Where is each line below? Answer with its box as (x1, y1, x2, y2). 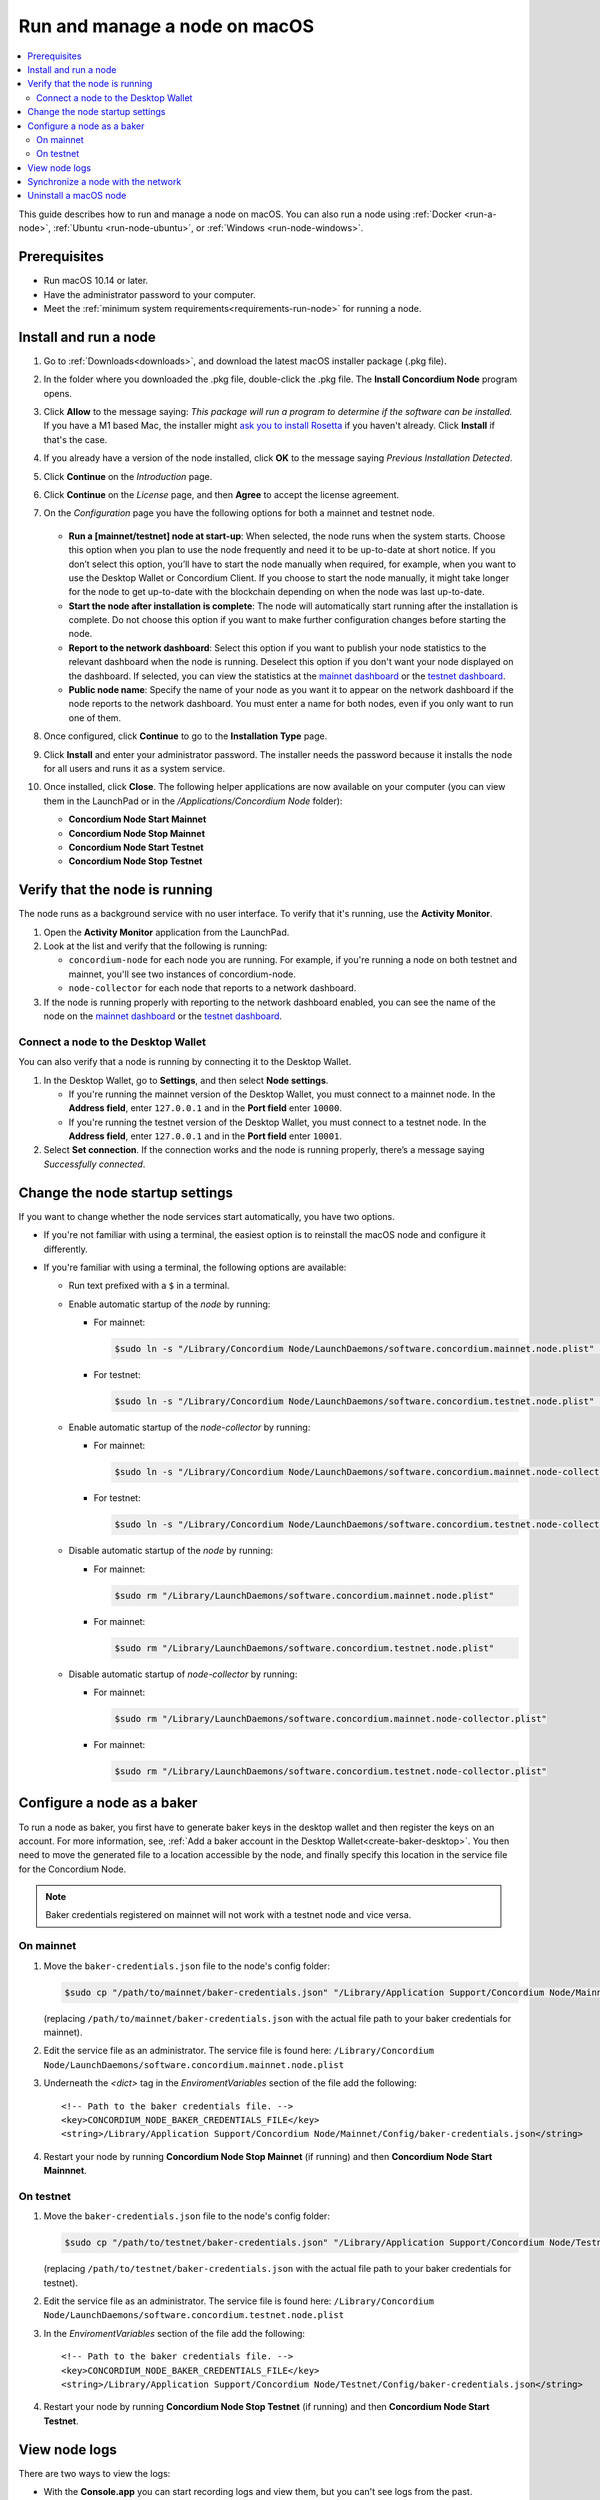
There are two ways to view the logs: (18, 2467, 171, 2479)
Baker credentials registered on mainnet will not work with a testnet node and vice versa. (45, 1909, 412, 1921)
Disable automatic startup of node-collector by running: (68, 1668, 298, 1680)
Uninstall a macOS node (27, 190, 127, 202)
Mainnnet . (43, 2165, 87, 2177)
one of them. (68, 711, 122, 724)
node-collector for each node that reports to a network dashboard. (68, 982, 357, 994)
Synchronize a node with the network (27, 176, 182, 188)
